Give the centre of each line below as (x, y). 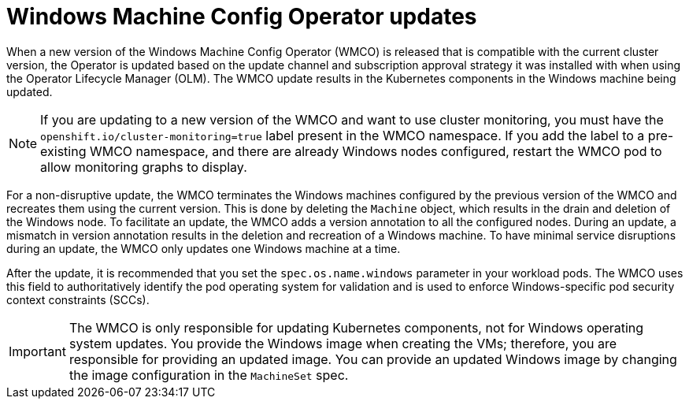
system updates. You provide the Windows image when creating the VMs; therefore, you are (343, 343)
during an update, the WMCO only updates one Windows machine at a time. (204, 248)
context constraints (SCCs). (78, 299)
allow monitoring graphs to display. (144, 167)
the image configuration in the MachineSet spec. (209, 375)
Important (37, 351)
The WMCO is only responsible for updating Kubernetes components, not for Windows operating (356, 327)
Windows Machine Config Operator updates (242, 17)
